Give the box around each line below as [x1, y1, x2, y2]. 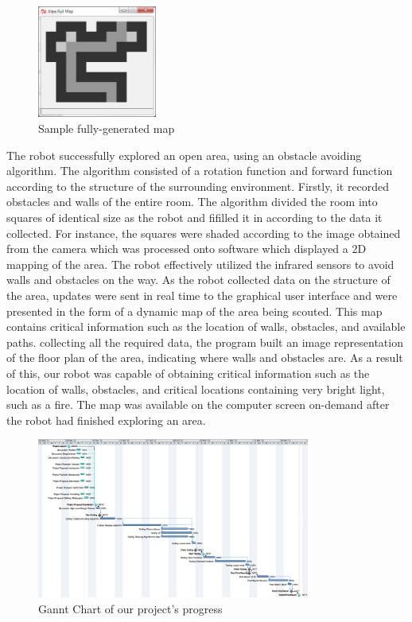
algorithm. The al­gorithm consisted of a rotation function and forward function [6, 162, 393, 179]
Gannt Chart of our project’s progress [38, 600, 223, 616]
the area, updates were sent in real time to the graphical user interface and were [6, 287, 398, 304]
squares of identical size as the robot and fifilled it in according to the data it [6, 209, 383, 226]
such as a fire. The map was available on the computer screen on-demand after [6, 396, 390, 413]
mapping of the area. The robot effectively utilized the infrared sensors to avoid [6, 255, 395, 272]
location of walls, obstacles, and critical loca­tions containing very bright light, [6, 380, 385, 397]
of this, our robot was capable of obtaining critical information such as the [6, 364, 370, 381]
